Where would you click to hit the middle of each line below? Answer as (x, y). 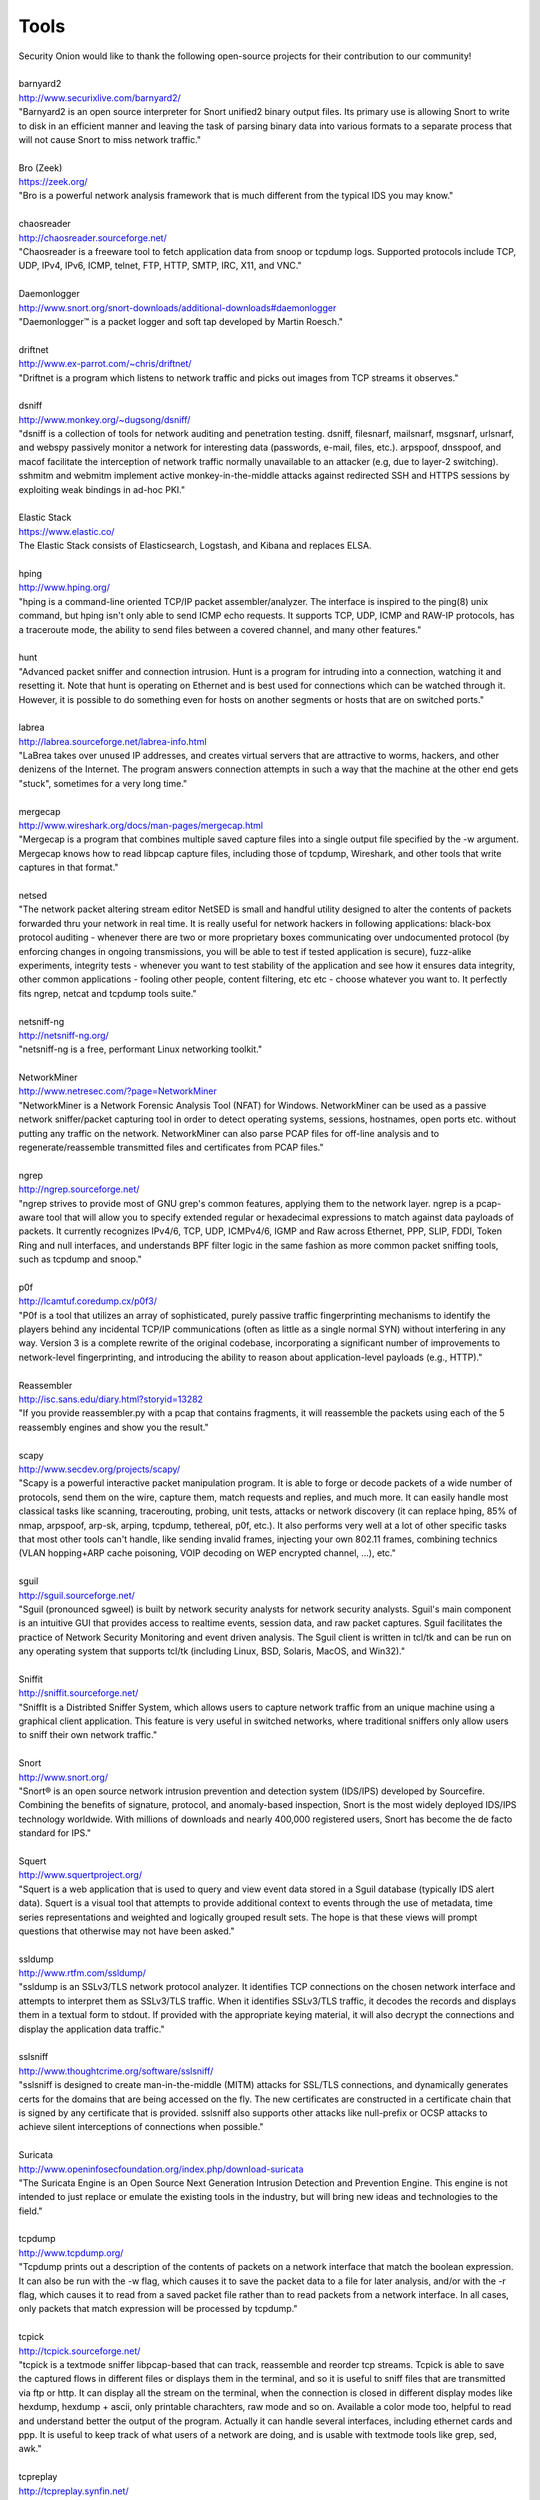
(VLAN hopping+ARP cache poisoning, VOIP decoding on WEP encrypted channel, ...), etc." (207, 1553)
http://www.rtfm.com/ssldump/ (82, 1973)
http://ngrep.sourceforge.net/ (79, 1189)
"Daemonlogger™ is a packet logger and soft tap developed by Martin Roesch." (181, 321)
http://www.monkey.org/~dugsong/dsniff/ (104, 419)
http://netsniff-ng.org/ (63, 1035)
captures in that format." (68, 867)
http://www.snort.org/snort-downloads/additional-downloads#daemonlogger (177, 307)
